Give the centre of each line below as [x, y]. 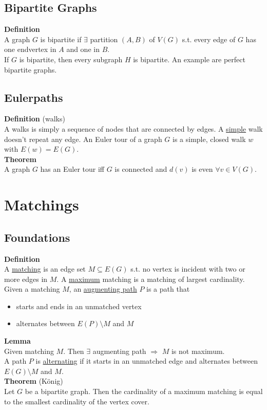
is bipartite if [61, 39]
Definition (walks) [35, 119]
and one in [83, 49]
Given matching [29, 351]
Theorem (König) [34, 381]
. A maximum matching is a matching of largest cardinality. [151, 279]
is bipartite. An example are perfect [189, 59]
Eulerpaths [34, 97]
